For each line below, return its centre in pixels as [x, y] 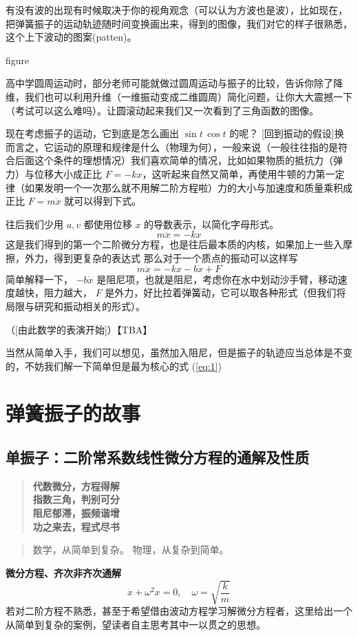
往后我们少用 [34, 224]
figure [18, 60]
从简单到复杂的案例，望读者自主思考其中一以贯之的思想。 [136, 624]
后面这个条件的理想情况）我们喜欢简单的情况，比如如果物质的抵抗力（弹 [179, 160]
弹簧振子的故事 [73, 413]
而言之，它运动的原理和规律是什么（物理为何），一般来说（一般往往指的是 [172, 146]
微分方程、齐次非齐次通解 [63, 572]
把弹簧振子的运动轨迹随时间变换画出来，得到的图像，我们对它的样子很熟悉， [179, 23]
